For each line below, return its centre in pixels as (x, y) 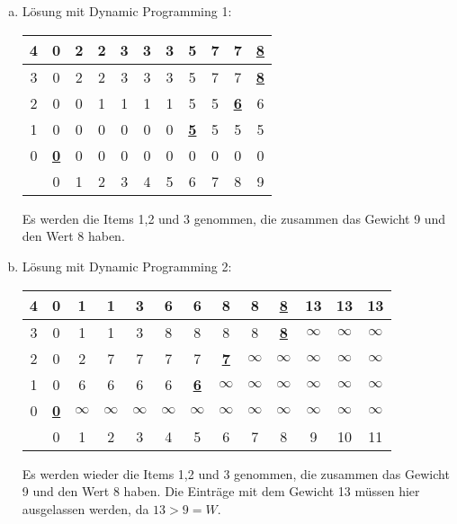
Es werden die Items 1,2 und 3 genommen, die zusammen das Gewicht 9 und (234, 218)
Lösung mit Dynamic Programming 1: (127, 11)
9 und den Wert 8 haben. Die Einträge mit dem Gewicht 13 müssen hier (221, 491)
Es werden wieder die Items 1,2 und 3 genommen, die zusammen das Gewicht (236, 473)
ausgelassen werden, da (85, 508)
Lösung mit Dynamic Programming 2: (127, 266)
